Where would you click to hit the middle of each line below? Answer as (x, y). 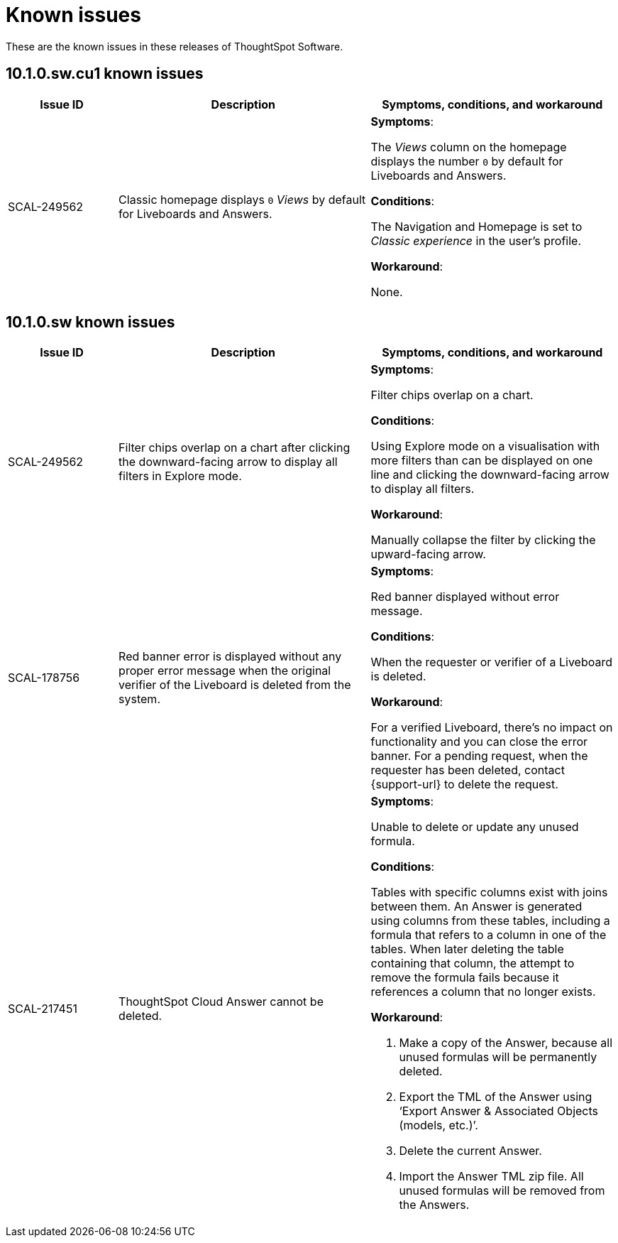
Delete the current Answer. (470, 1151)
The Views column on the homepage (469, 147)
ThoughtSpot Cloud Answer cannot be (221, 1002)
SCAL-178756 (44, 678)
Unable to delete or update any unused (475, 827)
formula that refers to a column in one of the (489, 935)
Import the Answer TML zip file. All (491, 1177)
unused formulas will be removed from (502, 1191)
